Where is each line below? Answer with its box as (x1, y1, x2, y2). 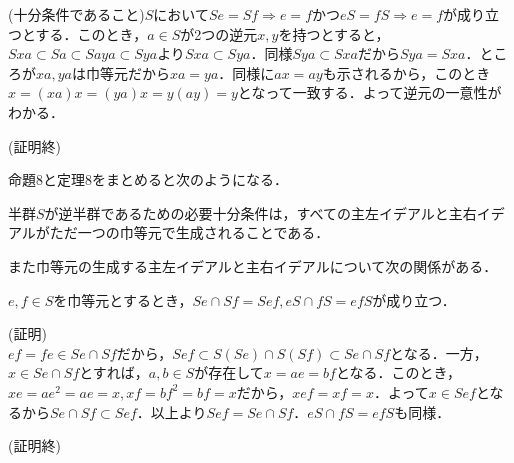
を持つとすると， (278, 23, 390, 44)
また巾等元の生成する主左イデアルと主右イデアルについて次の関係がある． (8, 255, 498, 276)
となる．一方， (390, 342, 488, 363)
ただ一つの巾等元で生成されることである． (49, 222, 330, 243)
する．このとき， (35, 23, 148, 44)
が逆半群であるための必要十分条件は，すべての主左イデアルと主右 (44, 202, 477, 223)
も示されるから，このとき (322, 62, 491, 83)
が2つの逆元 (180, 23, 258, 44)
